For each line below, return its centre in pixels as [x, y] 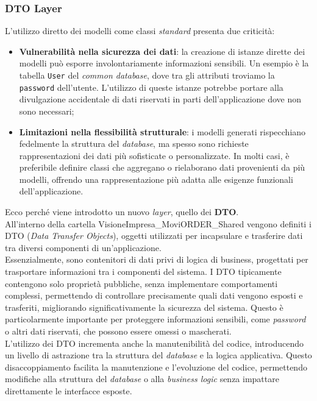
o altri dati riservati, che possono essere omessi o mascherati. [118, 331]
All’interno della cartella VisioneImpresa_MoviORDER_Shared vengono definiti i [158, 223]
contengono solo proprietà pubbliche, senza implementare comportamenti [141, 283]
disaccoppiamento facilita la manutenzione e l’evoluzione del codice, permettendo [156, 367]
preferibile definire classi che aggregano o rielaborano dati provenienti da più [162, 167]
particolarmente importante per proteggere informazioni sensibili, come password [155, 319]
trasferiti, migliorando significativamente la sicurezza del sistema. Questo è [144, 307]
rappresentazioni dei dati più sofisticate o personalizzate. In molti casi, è [154, 155]
